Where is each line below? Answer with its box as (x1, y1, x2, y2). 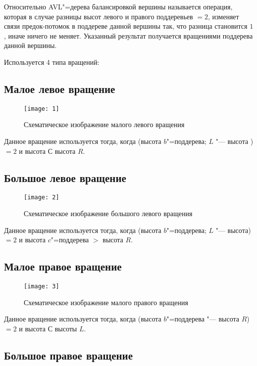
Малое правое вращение (4, 259, 122, 274)
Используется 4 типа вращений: (4, 56, 100, 67)
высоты (54, 323, 77, 333)
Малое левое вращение (4, 81, 115, 96)
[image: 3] (24, 283, 59, 290)
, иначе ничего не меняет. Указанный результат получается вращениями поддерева (4, 30, 253, 41)
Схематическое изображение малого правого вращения (24, 297, 188, 307)
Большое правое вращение (4, 347, 133, 363)
